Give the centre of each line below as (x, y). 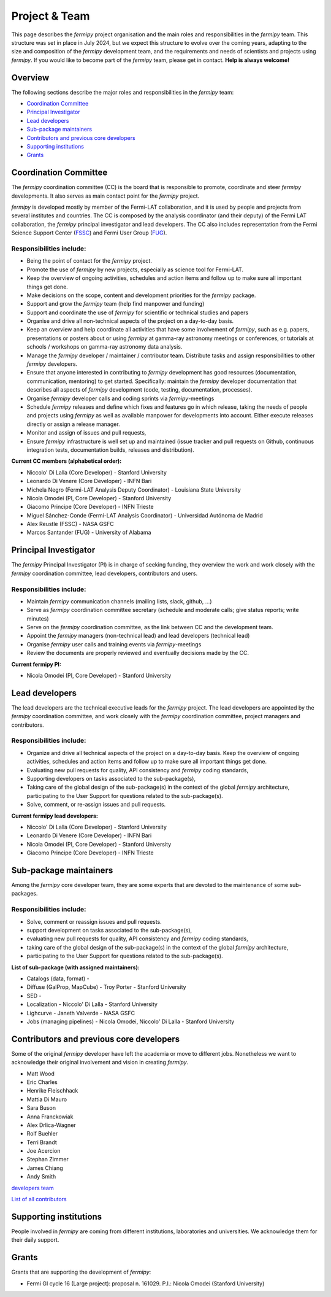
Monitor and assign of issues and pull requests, (86, 433)
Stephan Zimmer (48, 1160)
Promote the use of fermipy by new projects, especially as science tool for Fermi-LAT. (135, 269)
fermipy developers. (52, 364)
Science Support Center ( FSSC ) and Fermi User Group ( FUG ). (89, 233)
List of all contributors (39, 1199)
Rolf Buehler (42, 1134)
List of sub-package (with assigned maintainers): (76, 967)
